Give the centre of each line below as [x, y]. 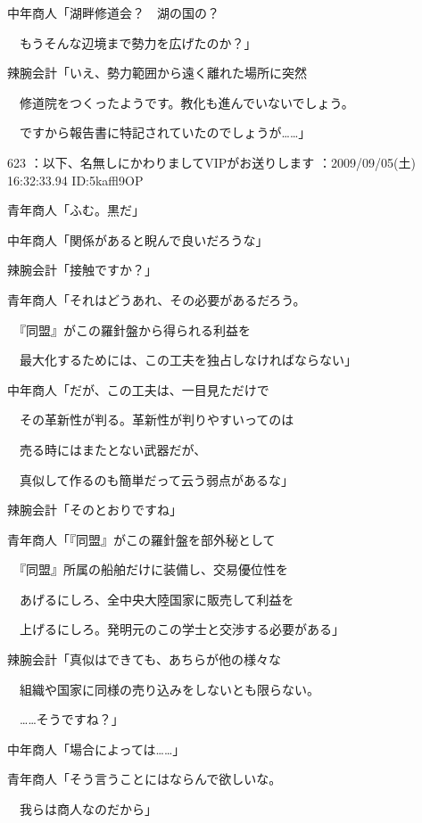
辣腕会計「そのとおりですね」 [95, 510]
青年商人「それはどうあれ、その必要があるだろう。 [157, 299]
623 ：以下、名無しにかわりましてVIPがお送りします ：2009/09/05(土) [211, 162]
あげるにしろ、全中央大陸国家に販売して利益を [157, 599]
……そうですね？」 [71, 719]
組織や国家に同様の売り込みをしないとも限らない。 [169, 689]
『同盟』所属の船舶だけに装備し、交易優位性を [153, 569]
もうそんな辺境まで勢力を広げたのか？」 [138, 42]
